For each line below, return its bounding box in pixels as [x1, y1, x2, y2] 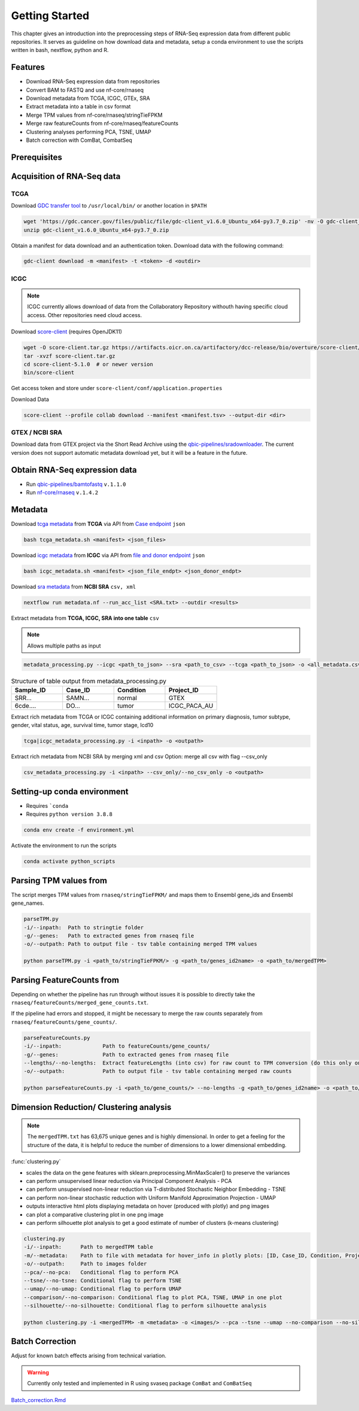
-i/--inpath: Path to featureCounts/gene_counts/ [23, 1043, 210, 1050]
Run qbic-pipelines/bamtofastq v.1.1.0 [26, 481, 126, 488]
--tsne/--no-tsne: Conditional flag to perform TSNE [23, 1277, 182, 1284]
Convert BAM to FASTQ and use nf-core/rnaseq [26, 86, 144, 93]
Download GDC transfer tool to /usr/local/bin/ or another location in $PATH [11, 202, 207, 209]
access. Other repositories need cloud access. [27, 311, 142, 318]
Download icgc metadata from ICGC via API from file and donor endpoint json [11, 552, 205, 559]
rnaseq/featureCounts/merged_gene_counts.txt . [11, 999, 149, 1006]
